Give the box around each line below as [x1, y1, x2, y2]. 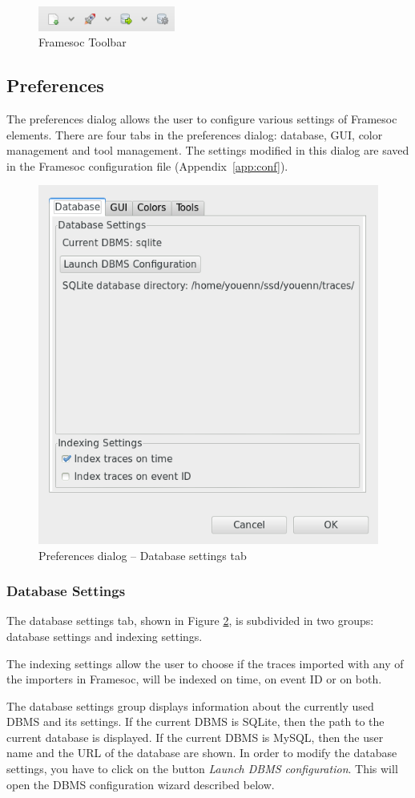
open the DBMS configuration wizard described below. [6, 776, 275, 792]
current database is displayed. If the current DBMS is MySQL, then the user [6, 728, 384, 745]
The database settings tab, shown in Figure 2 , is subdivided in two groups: [6, 612, 374, 629]
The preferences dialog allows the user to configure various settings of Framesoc [6, 110, 397, 127]
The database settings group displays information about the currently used [6, 697, 374, 714]
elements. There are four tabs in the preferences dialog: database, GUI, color [6, 126, 383, 143]
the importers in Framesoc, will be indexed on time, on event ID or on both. [6, 671, 382, 687]
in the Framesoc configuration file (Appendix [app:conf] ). [6, 157, 288, 174]
